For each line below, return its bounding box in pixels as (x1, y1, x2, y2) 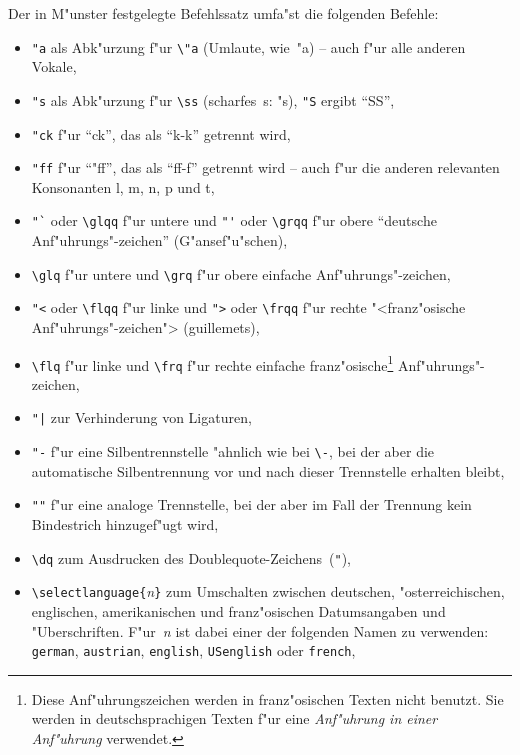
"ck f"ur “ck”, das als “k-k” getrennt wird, (31, 123, 291, 144)
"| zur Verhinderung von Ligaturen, (31, 407, 252, 428)
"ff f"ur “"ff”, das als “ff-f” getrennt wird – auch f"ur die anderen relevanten (31, 157, 500, 178)
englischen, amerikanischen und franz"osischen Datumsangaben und (31, 600, 446, 621)
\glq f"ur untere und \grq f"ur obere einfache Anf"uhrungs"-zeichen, (31, 263, 451, 284)
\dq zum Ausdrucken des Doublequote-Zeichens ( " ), (31, 547, 352, 568)
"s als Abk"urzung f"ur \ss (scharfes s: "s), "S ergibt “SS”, (31, 89, 395, 110)
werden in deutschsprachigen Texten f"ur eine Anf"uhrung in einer (31, 708, 438, 729)
